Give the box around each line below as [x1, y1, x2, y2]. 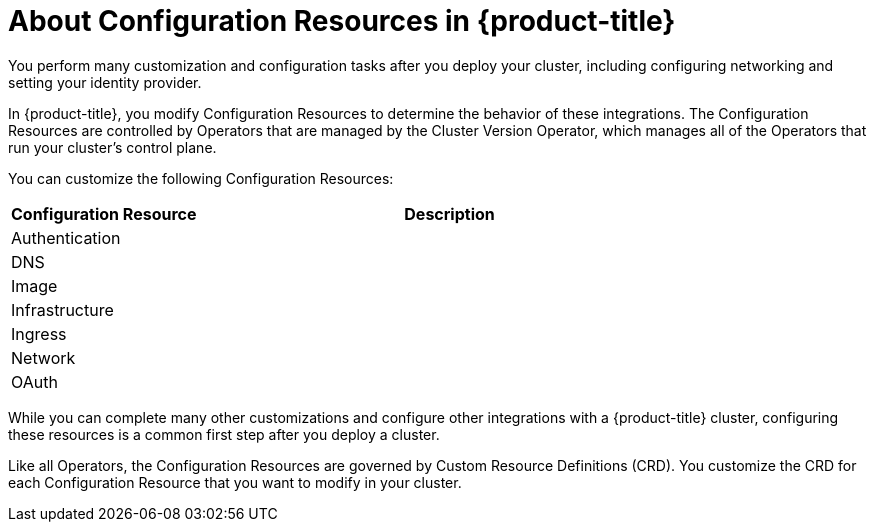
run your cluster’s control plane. [8, 138, 217, 156]
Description [404, 203, 495, 224]
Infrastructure [11, 299, 114, 320]
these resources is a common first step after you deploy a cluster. [8, 425, 440, 443]
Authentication [11, 227, 121, 248]
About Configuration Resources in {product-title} [8, 4, 676, 38]
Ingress [11, 323, 67, 344]
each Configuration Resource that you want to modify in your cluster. [8, 473, 462, 491]
